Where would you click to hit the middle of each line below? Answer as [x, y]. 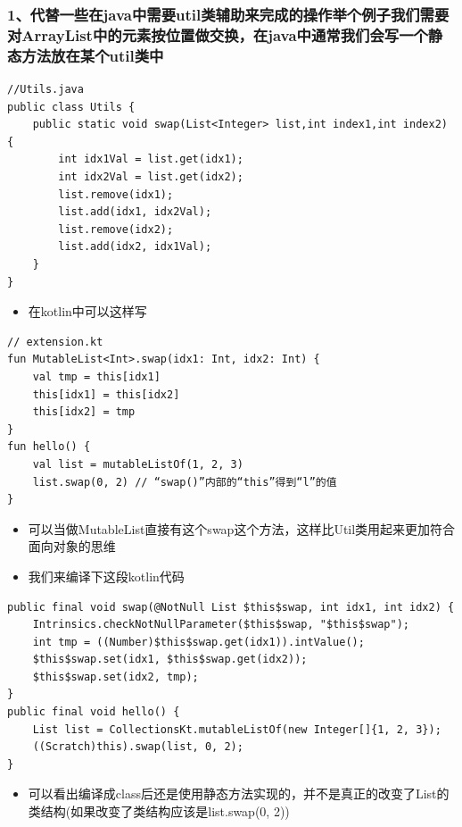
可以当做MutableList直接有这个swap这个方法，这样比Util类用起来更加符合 [242, 528]
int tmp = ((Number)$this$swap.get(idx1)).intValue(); [198, 642]
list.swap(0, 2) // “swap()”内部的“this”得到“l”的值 [185, 482]
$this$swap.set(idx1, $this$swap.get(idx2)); [170, 660]
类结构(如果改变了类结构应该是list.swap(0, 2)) [159, 811]
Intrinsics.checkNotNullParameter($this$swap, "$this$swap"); [221, 625]
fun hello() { [49, 447]
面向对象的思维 [72, 546]
